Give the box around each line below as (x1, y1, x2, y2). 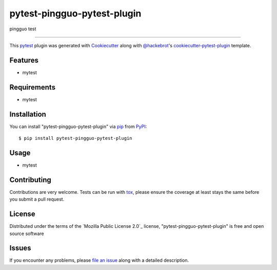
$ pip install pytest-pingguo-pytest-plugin (18, 135, 133, 141)
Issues (9, 244, 31, 253)
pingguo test (9, 26, 36, 32)
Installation (9, 110, 46, 118)
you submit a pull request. (9, 196, 65, 203)
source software (9, 230, 44, 237)
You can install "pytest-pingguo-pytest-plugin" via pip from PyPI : (9, 123, 147, 130)
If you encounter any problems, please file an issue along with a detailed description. (9, 257, 189, 263)
